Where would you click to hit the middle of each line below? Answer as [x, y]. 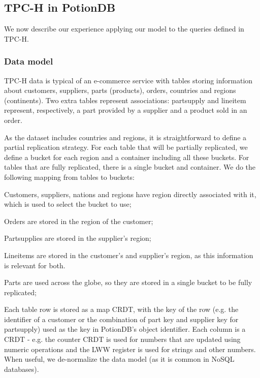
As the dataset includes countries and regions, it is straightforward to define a [125, 137]
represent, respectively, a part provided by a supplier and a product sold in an [126, 110]
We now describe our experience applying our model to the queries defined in [124, 29]
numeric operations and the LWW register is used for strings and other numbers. [130, 349]
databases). [22, 369]
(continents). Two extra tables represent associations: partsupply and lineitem [125, 100]
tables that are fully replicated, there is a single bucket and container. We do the [130, 167]
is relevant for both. [35, 265]
